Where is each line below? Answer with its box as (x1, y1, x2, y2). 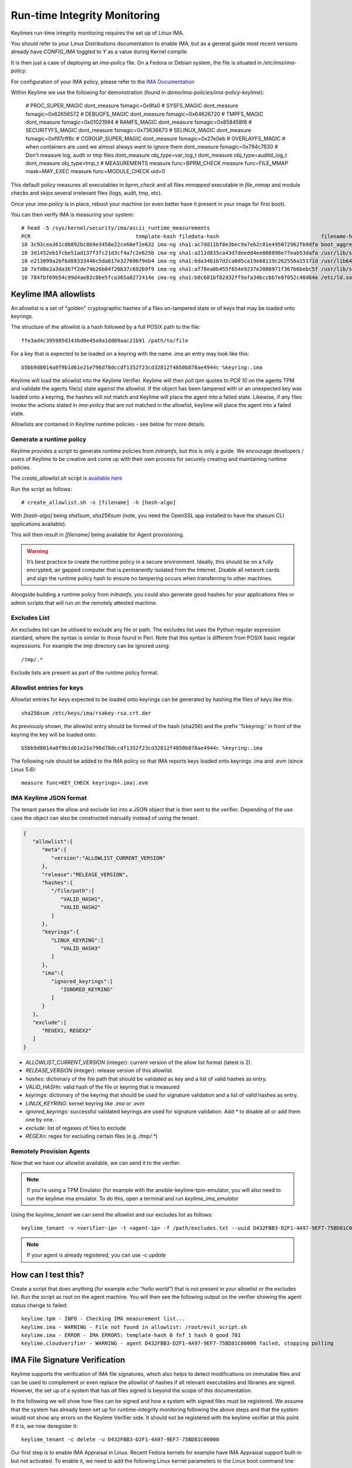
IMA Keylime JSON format (11, 793, 87, 802)
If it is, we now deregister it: (11, 1422, 78, 1429)
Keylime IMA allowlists (11, 289, 96, 299)
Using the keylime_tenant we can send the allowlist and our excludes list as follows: (11, 1211, 213, 1218)
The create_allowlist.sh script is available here (11, 474, 123, 482)
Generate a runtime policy (11, 435, 87, 443)
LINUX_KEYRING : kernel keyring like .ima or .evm (25, 1100, 145, 1107)
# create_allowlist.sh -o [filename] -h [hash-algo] (21, 499, 176, 506)
